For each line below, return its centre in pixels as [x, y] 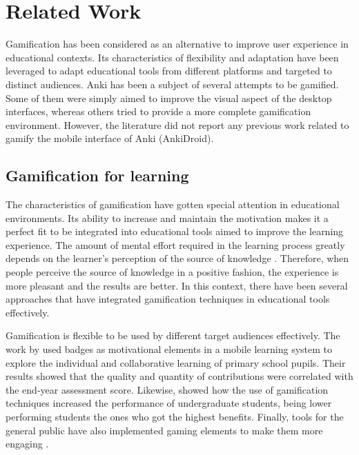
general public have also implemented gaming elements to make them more [164, 430]
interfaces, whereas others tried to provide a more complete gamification [158, 111]
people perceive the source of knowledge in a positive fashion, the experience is [172, 272]
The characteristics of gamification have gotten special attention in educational [173, 204]
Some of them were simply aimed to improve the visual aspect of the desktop [169, 98]
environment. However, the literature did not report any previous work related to [177, 124]
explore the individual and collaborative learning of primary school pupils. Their [176, 362]
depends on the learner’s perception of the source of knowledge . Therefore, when [177, 258]
